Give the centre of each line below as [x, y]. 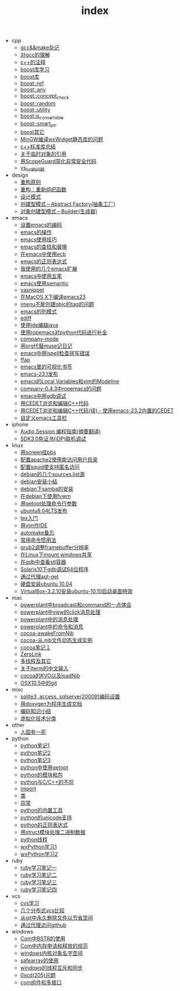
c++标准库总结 [38, 146]
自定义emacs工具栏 [44, 418]
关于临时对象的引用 [43, 154]
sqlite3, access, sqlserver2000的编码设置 [70, 697]
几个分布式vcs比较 [43, 910]
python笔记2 [36, 753]
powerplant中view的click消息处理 [60, 612]
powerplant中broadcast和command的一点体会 [76, 605]
